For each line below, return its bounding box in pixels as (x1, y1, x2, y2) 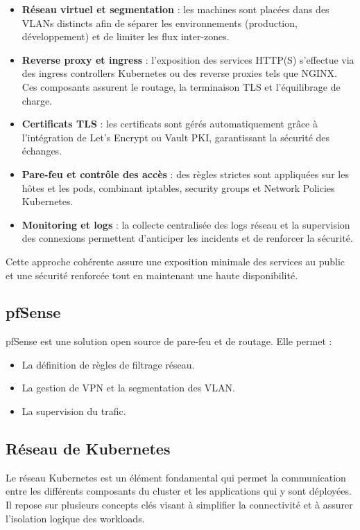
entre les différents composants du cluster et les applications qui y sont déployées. (6, 484, 352, 498)
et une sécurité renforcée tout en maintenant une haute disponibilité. (6, 267, 298, 282)
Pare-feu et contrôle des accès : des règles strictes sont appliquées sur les (22, 166, 349, 181)
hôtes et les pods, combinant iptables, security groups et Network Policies (22, 180, 335, 195)
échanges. (22, 143, 62, 158)
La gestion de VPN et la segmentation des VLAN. (22, 380, 236, 395)
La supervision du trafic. (22, 404, 126, 418)
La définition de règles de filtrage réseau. (22, 357, 195, 371)
